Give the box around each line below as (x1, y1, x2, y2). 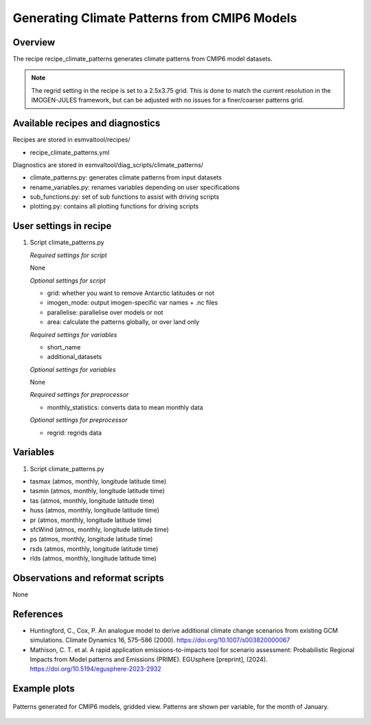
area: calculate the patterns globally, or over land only (47, 318, 200, 326)
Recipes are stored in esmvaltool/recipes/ (12, 136, 131, 144)
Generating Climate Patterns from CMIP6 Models (12, 10, 297, 25)
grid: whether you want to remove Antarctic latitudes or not (47, 289, 214, 297)
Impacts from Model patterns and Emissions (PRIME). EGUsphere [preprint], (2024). (30, 656, 268, 664)
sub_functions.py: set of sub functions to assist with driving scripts (30, 193, 220, 201)
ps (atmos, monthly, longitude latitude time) (30, 535, 153, 543)
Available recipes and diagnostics (12, 118, 161, 129)
